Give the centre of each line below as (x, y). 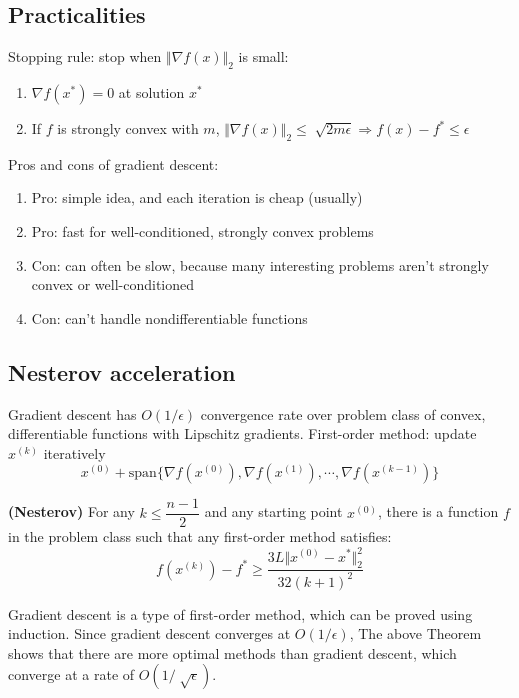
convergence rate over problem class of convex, (343, 413)
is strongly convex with (128, 128)
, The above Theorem (415, 633)
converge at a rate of (71, 674)
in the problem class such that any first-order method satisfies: (200, 536)
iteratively (74, 452)
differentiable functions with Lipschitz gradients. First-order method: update (242, 433)
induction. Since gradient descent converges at (149, 633)
